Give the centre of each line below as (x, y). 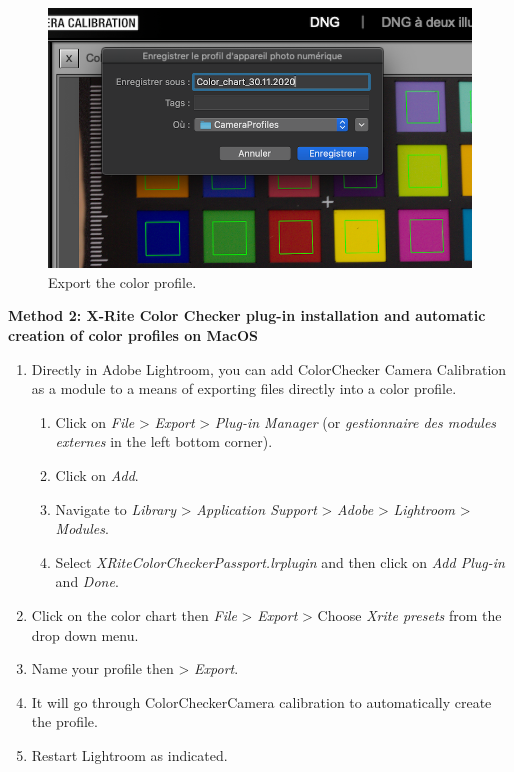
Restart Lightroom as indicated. (129, 754)
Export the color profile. (122, 281)
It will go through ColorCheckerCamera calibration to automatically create (261, 701)
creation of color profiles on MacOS (133, 335)
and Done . (87, 581)
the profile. (64, 721)
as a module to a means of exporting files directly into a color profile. (244, 388)
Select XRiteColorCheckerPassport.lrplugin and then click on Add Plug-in (280, 561)
